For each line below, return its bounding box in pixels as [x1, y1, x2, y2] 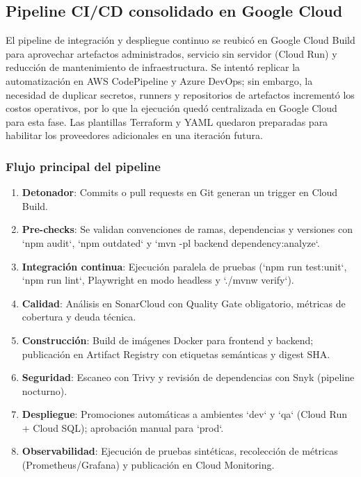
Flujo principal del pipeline [6, 157, 161, 175]
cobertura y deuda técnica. [22, 309, 136, 324]
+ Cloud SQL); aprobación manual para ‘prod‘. [22, 420, 224, 435]
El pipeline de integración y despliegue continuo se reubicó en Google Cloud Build [6, 33, 355, 47]
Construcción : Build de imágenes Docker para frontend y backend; [22, 332, 314, 347]
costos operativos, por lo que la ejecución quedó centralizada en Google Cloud [6, 101, 337, 115]
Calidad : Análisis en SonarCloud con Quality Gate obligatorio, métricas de [22, 296, 346, 310]
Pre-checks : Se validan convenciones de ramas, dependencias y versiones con [22, 222, 353, 236]
